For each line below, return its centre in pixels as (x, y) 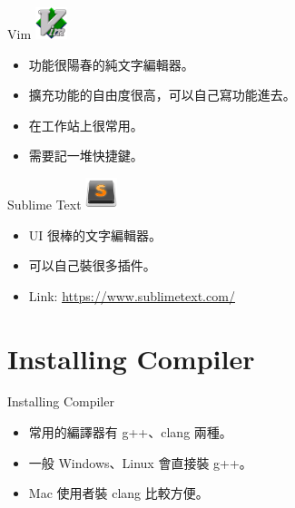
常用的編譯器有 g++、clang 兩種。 (130, 432)
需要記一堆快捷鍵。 (86, 156)
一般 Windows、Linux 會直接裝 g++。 (140, 462)
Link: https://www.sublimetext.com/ (132, 295)
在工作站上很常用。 (86, 125)
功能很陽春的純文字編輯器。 (111, 64)
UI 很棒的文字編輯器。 (95, 234)
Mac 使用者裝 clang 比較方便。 (118, 493)
